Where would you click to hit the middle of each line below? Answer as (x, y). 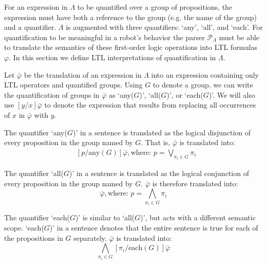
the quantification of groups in (52, 94)
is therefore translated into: (195, 183)
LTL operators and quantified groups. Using (73, 85)
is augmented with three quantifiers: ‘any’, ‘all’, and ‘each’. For (164, 27)
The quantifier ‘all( (34, 173)
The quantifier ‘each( (37, 217)
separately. (90, 237)
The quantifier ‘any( (36, 132)
